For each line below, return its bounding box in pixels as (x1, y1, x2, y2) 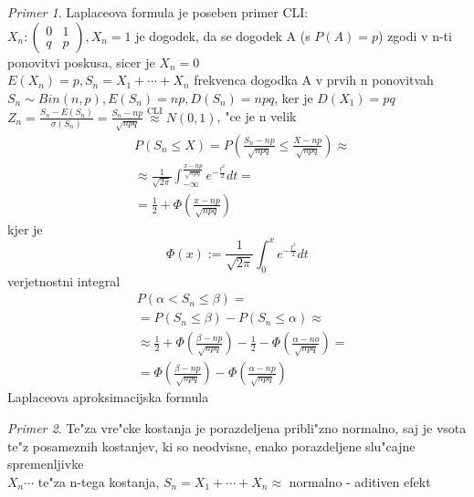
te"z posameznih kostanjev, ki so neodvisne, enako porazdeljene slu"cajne (7, 436, 416, 455)
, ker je (274, 88, 313, 107)
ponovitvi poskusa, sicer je (7, 52, 155, 71)
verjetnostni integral (7, 271, 121, 290)
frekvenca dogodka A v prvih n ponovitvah (194, 70, 434, 89)
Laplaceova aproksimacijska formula (7, 388, 209, 407)
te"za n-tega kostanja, (37, 471, 160, 491)
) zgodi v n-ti (378, 26, 452, 45)
